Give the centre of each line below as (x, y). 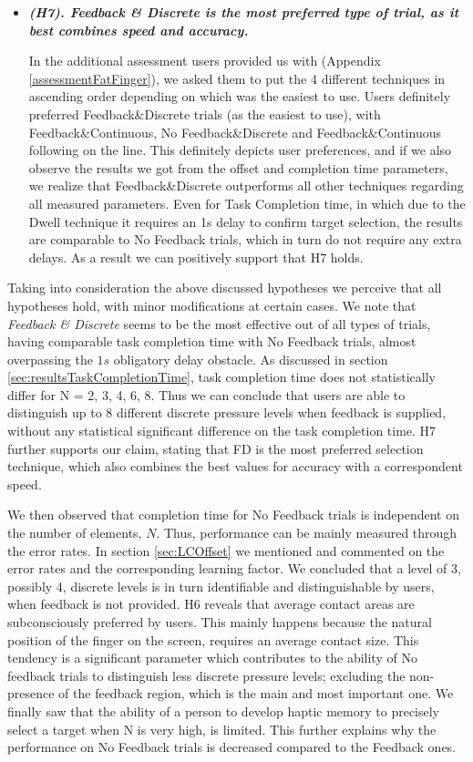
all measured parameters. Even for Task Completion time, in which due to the (247, 203)
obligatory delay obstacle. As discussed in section (251, 359)
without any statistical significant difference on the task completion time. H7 (222, 431)
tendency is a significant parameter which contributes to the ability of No (212, 658)
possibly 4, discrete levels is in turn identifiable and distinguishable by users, (221, 586)
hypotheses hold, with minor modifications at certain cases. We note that (212, 305)
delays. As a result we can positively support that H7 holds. (196, 257)
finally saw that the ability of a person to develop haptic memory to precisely (224, 711)
